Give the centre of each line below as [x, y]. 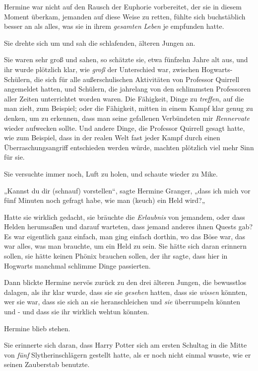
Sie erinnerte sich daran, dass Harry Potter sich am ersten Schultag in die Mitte [126, 345]
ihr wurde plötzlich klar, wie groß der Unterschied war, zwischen [102, 69]
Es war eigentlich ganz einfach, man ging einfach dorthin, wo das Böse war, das [125, 236]
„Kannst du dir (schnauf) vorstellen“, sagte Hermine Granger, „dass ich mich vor [127, 190]
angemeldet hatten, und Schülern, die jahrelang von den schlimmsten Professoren [128, 89]
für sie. [14, 157]
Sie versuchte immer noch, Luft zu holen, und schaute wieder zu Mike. [111, 173]
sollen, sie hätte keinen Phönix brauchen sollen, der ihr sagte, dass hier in [116, 256]
